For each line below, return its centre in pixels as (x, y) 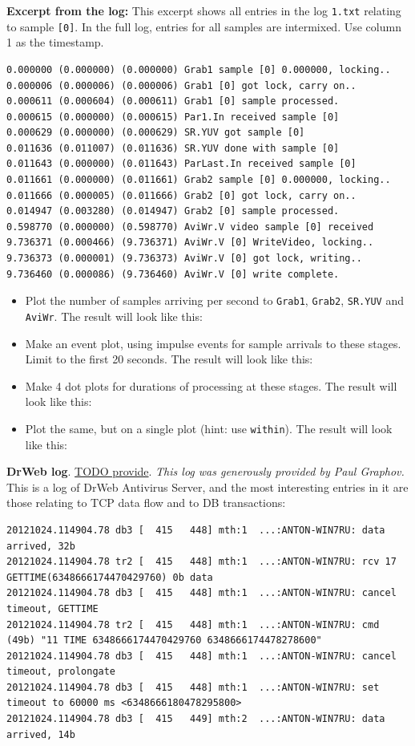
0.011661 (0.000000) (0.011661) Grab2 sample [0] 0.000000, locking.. (199, 180)
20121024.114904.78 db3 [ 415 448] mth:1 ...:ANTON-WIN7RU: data (196, 530)
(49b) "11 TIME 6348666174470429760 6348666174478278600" (164, 641)
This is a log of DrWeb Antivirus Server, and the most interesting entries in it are (207, 487)
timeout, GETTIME (52, 608)
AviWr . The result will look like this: (114, 316)
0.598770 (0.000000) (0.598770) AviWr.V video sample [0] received (190, 227)
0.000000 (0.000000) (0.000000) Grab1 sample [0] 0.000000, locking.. (199, 69)
